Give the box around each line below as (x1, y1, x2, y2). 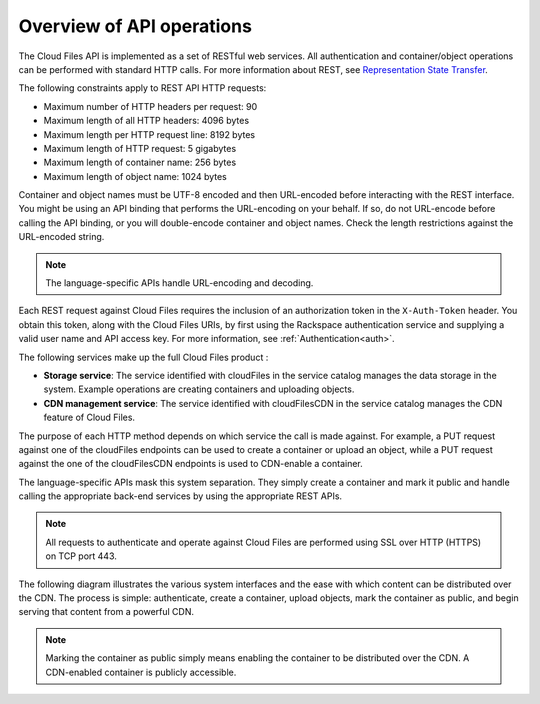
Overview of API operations (18, 15, 252, 37)
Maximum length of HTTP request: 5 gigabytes (43, 142, 237, 154)
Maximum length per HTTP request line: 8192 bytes (43, 128, 255, 140)
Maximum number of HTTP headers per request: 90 (43, 100, 258, 112)
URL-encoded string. (18, 231, 105, 243)
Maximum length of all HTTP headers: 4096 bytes (43, 115, 250, 127)
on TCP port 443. (45, 550, 117, 562)
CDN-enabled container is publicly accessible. (45, 666, 237, 678)
